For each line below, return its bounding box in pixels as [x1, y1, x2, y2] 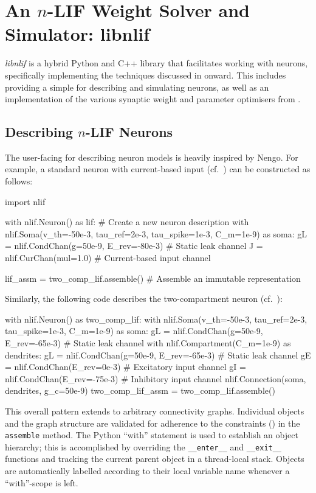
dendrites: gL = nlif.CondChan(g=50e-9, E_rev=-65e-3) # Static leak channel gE [5, 348, 311, 361]
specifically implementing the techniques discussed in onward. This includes [5, 68, 286, 81]
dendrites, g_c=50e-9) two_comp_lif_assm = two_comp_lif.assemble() [5, 384, 275, 397]
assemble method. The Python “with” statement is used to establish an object [5, 428, 298, 441]
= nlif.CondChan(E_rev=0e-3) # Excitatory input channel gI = [5, 360, 246, 373]
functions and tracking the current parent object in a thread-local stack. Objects [5, 452, 304, 465]
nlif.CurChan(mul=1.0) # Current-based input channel [5, 251, 211, 264]
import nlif [5, 195, 46, 208]
